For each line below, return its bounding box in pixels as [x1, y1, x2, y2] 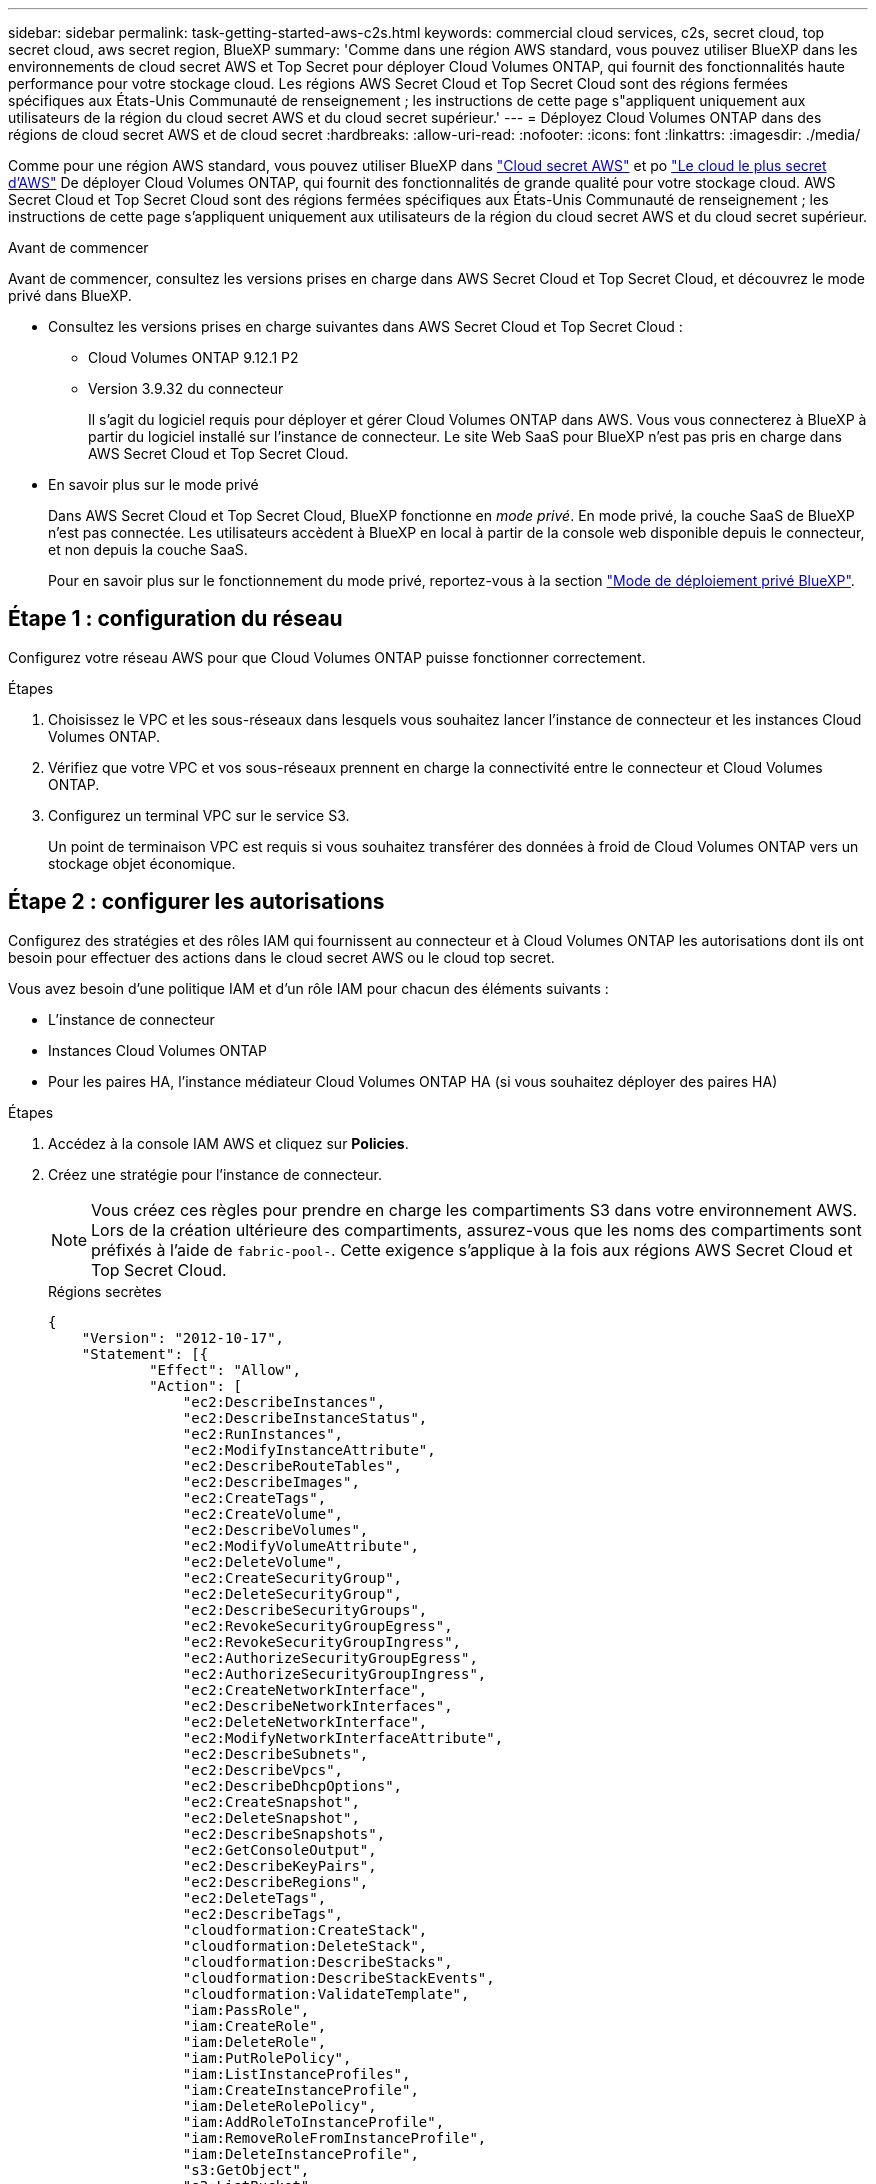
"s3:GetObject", [182, 2161, 310, 2178]
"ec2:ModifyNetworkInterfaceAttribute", [182, 1729, 504, 1746]
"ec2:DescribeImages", [182, 1473, 360, 1490]
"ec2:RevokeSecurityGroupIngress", [182, 1633, 462, 1650]
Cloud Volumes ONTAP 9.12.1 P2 [88, 349, 299, 366]
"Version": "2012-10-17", [81, 1329, 285, 1346]
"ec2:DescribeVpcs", [182, 1761, 344, 1778]
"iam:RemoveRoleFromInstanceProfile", [182, 2129, 487, 2146]
